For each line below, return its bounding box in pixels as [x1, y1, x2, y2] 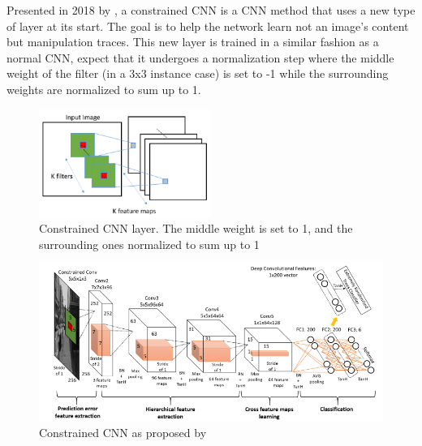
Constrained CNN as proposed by [39, 424, 207, 441]
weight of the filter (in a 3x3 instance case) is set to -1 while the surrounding [6, 65, 389, 82]
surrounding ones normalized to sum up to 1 [39, 235, 260, 252]
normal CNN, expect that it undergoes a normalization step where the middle [6, 49, 394, 66]
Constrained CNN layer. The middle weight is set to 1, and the [39, 220, 353, 237]
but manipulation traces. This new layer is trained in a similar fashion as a [6, 33, 379, 50]
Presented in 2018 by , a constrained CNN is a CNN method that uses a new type [6, 2, 416, 18]
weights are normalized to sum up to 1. [6, 80, 201, 97]
